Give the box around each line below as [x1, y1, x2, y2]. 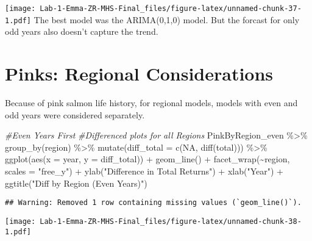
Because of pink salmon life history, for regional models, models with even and [5, 96, 298, 109]
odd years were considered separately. [5, 108, 145, 121]
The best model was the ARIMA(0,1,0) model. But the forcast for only [34, 13, 300, 26]
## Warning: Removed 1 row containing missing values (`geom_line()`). [5, 198, 302, 207]
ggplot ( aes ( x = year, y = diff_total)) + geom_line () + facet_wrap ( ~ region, [5, 153, 290, 165]
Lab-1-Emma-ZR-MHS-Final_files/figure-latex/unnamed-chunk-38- [40, 217, 302, 226]
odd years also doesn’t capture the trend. [5, 25, 158, 38]
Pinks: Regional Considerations [5, 61, 274, 86]
